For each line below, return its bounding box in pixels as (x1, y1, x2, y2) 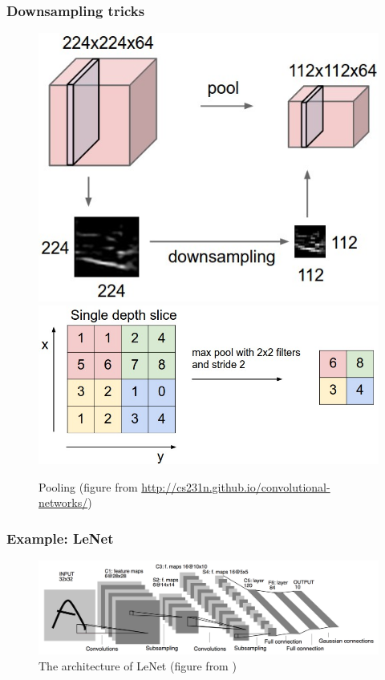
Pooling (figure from (38, 478, 138, 495)
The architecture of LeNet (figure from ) (38, 657, 237, 674)
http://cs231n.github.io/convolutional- (141, 478, 330, 495)
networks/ (38, 494, 88, 511)
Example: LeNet (6, 528, 114, 548)
